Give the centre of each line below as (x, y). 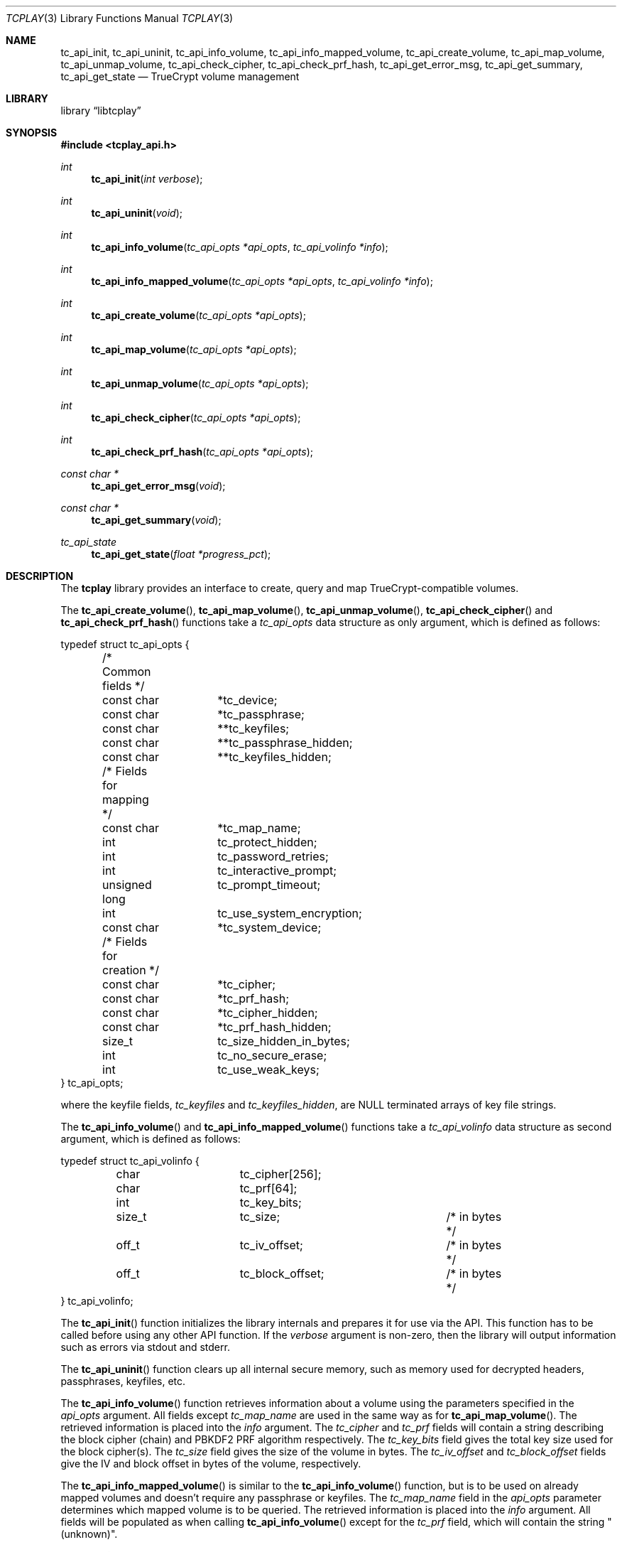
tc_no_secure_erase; (272, 1055)
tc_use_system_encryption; (290, 913)
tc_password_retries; (273, 856)
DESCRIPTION (40, 576)
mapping (126, 799)
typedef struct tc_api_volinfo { (130, 1161)
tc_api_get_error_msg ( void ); (158, 486)
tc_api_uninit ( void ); (137, 213)
